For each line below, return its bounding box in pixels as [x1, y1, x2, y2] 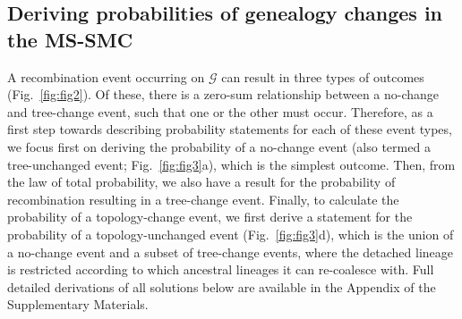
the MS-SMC [7, 25, 133, 53]
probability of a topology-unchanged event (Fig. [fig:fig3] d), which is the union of [7, 224, 454, 243]
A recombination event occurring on [7, 67, 205, 86]
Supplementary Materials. [7, 295, 149, 314]
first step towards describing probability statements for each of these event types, [7, 120, 452, 139]
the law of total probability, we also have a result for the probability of [7, 172, 396, 191]
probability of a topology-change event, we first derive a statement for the [7, 207, 413, 226]
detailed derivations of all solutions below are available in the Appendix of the [7, 277, 436, 296]
